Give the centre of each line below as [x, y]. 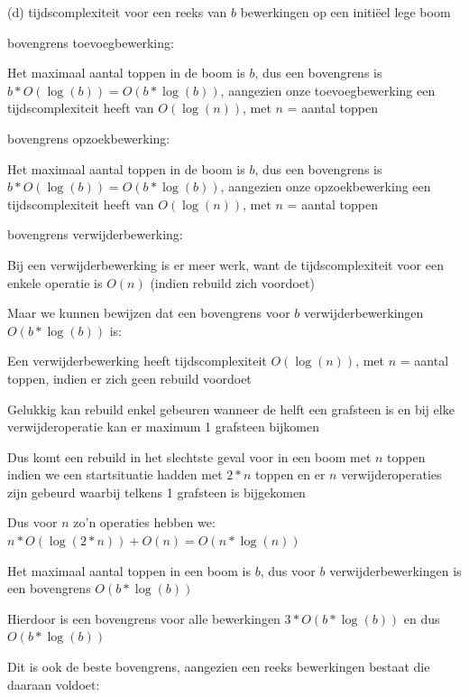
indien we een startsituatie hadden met [115, 474]
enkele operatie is [55, 282]
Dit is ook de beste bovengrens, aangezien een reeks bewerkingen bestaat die [219, 667]
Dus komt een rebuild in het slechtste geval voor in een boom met [189, 456]
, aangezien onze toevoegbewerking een [328, 90]
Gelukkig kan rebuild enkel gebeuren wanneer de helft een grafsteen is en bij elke [231, 409]
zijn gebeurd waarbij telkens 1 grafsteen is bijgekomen [156, 492]
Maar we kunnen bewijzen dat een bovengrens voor [149, 313]
